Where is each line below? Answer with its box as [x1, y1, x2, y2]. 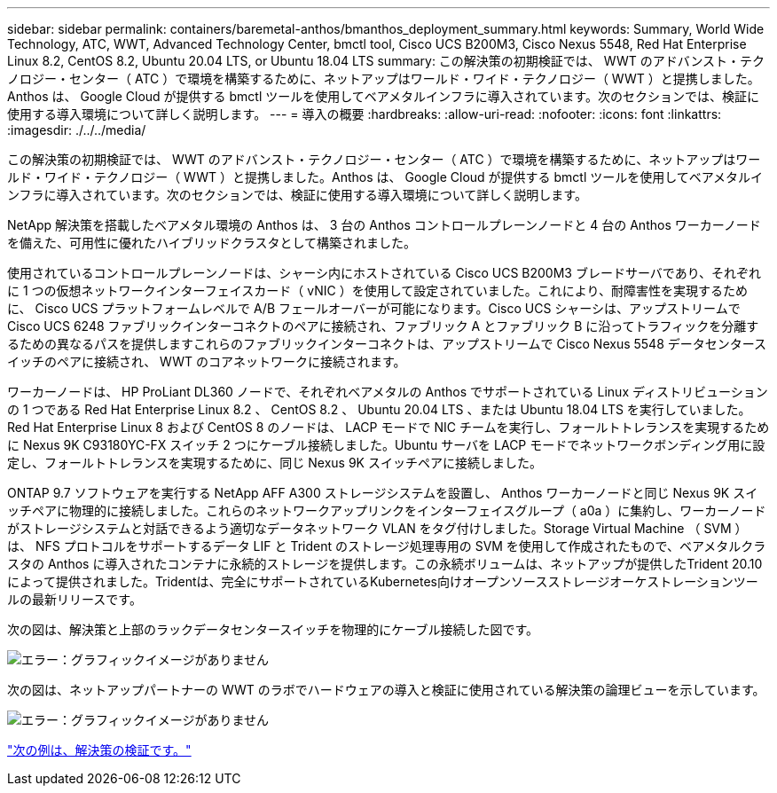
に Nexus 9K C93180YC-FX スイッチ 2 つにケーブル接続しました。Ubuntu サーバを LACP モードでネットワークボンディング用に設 [7, 437, 765, 452]
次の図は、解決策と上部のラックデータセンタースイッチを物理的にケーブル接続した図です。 [7, 622, 539, 637]
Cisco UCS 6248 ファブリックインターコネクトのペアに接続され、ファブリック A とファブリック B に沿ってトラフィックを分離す [7, 318, 759, 334]
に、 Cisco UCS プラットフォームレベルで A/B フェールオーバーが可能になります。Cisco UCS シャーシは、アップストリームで [7, 301, 741, 316]
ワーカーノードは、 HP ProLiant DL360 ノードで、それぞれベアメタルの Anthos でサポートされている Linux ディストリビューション [7, 384, 768, 399]
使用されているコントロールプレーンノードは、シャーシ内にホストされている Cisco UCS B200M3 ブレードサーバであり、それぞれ [7, 265, 762, 280]
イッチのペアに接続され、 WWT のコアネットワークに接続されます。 [7, 354, 406, 369]
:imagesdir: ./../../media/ [7, 122, 146, 137]
